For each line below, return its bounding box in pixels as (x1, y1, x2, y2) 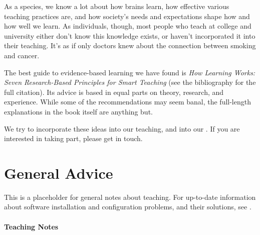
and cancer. (4, 50, 40, 60)
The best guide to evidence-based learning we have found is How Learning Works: (4, 67, 255, 77)
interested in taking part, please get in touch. (4, 133, 143, 144)
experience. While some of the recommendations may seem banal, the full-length (4, 96, 251, 107)
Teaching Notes (4, 221, 59, 231)
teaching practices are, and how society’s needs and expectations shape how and (4, 11, 250, 21)
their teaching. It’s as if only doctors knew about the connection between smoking (4, 40, 256, 51)
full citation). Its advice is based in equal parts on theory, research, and (4, 86, 224, 97)
